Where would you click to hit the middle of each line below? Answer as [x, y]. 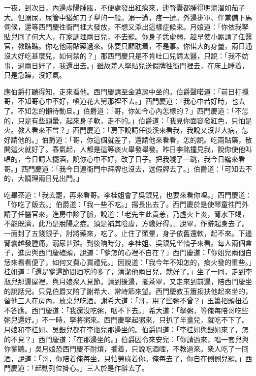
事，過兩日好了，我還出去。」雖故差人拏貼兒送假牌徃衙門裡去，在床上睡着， [126, 65]
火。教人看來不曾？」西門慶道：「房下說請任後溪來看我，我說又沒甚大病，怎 [126, 130]
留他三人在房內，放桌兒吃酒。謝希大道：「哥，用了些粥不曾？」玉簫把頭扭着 [126, 301]
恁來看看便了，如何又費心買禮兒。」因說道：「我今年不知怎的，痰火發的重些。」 [128, 262]
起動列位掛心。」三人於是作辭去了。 [92, 368]
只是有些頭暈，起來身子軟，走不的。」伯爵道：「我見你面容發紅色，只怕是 [135, 120]
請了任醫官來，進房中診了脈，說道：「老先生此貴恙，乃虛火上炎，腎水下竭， [126, 214]
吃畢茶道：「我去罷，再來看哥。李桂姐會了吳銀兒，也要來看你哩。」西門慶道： [128, 194]
